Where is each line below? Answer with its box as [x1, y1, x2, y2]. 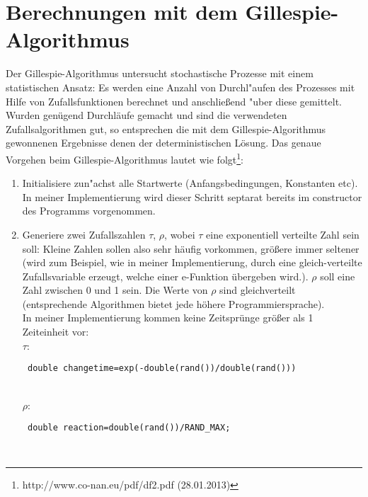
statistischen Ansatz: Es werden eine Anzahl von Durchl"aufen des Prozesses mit [6, 79, 355, 94]
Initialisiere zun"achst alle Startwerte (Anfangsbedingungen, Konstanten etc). [22, 176, 358, 190]
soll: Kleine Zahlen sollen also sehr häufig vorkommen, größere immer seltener [22, 241, 360, 256]
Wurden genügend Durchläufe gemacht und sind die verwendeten [6, 108, 287, 122]
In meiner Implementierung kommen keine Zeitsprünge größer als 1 [22, 310, 314, 325]
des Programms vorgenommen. [22, 203, 156, 218]
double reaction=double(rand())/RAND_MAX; [27, 423, 231, 433]
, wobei [164, 227, 195, 241]
